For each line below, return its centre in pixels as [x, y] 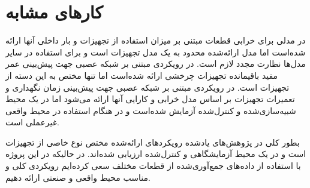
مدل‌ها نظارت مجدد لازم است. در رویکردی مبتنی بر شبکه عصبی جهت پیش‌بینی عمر [156, 64]
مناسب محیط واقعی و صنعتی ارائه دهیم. [78, 177]
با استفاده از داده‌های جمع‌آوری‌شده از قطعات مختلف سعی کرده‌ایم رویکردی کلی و [153, 166]
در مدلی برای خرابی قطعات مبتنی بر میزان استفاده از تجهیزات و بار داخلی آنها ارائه [156, 40]
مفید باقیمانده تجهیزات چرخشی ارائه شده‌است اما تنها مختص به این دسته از [142, 75]
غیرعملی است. [32, 122]
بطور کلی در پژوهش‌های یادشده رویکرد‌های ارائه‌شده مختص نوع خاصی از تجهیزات [153, 142]
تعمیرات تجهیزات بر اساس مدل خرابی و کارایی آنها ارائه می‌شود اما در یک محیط [150, 99]
